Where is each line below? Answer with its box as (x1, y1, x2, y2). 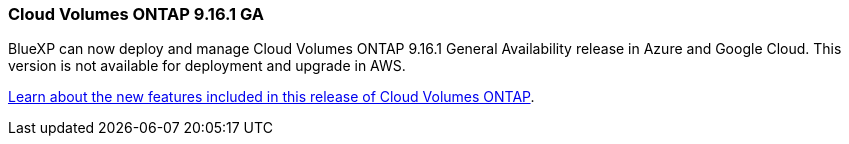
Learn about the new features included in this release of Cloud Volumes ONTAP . (8, 88, 535, 106)
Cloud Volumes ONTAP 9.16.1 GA (8, 4, 264, 24)
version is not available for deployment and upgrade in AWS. (8, 57, 406, 75)
